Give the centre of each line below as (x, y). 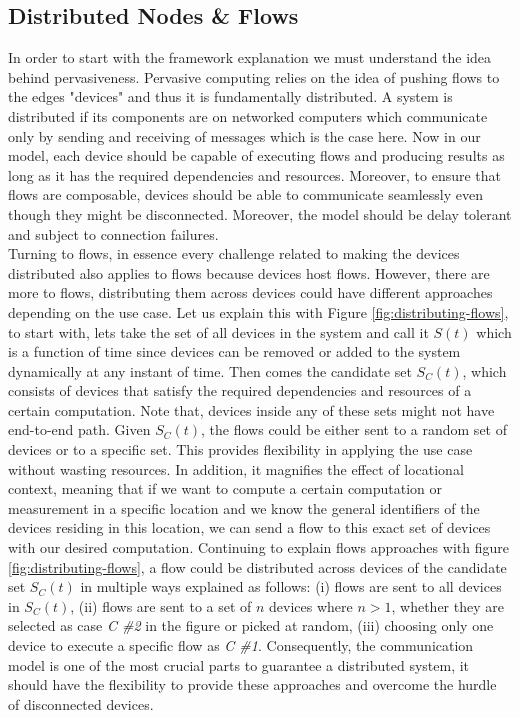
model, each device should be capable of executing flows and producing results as (256, 155)
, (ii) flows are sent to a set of (161, 605)
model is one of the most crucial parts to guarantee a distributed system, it (239, 664)
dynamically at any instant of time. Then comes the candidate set (210, 370)
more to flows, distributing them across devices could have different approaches (250, 292)
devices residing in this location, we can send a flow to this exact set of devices (249, 527)
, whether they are (447, 605)
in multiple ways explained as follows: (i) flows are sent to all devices (291, 586)
